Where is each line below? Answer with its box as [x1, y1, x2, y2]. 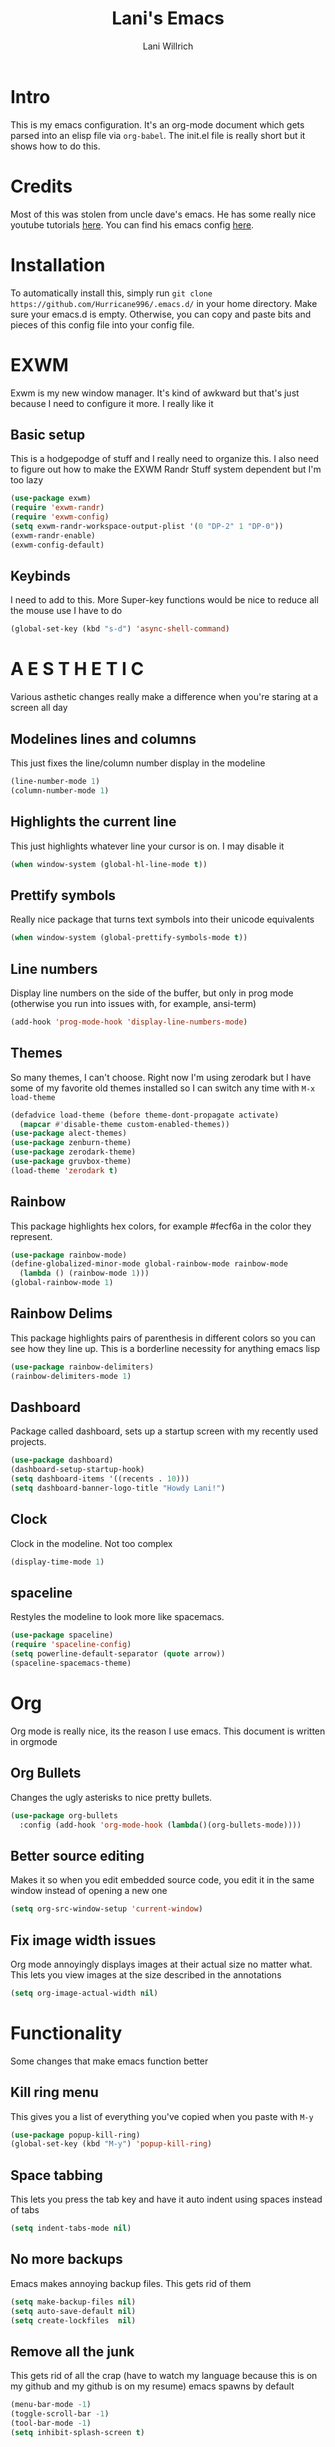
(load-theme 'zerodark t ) [10, 1165, 118, 1176]
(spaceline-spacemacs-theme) [10, 1658, 132, 1669]
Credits [10, 175, 73, 197]
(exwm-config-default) [10, 540, 105, 550]
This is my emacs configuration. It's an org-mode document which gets [10, 118, 305, 131]
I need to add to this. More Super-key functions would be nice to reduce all [10, 594, 319, 606]
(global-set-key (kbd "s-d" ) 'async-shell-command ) [10, 624, 230, 634]
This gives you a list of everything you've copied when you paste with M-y [10, 2110, 314, 2122]
